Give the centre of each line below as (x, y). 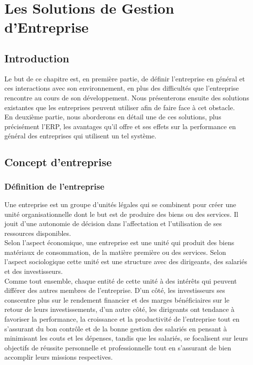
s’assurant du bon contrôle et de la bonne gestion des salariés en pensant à (116, 328)
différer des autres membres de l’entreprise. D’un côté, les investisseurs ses (115, 290)
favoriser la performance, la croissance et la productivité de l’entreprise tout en (122, 319)
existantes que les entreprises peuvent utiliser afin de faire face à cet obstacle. (120, 107)
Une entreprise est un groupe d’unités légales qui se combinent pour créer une (120, 204)
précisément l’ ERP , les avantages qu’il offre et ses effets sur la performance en (120, 126)
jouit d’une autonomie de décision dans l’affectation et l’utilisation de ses (113, 223)
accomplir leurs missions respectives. (59, 357)
